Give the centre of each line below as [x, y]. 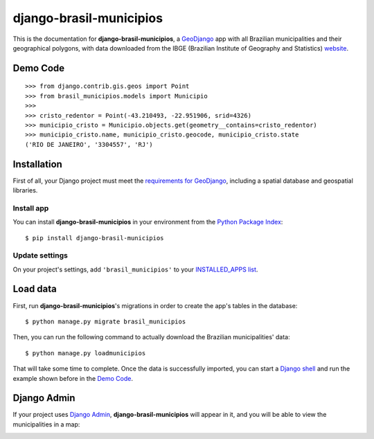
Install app [31, 208]
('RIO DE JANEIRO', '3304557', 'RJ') [89, 144]
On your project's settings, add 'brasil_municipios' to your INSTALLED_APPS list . [135, 269]
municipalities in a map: [46, 424]
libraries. [25, 190]
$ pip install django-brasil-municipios [95, 238]
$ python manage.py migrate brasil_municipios [106, 321]
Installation [37, 164]
